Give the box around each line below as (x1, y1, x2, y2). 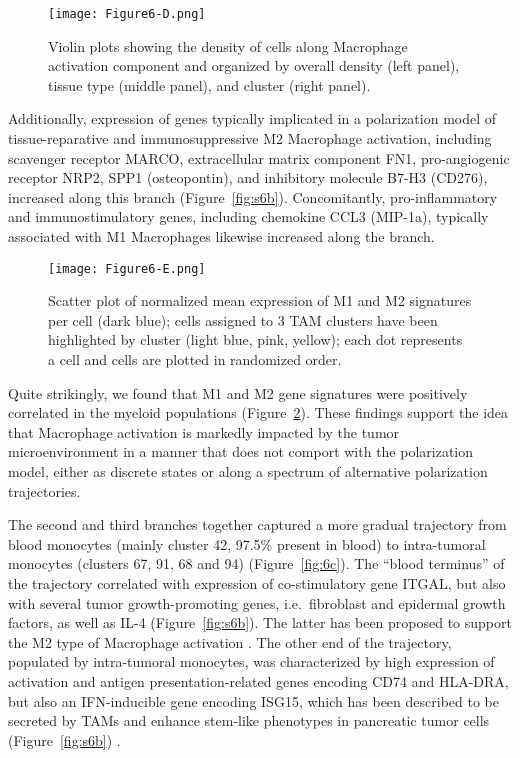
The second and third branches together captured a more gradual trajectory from (8, 514, 507, 535)
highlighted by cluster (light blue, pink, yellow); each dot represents (48, 329, 463, 350)
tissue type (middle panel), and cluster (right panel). (48, 74, 371, 95)
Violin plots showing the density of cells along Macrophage (48, 35, 408, 56)
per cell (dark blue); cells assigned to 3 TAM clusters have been (48, 309, 438, 330)
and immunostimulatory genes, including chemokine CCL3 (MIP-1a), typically (8, 206, 489, 227)
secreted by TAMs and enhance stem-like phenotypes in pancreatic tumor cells (8, 710, 490, 731)
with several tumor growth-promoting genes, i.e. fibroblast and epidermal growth (8, 592, 506, 613)
